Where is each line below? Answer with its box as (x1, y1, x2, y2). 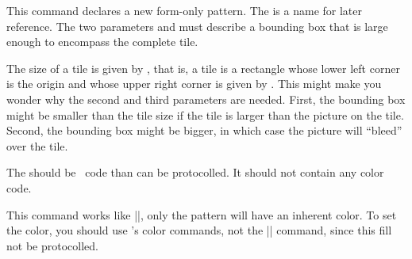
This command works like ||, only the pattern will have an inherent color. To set (6, 206, 397, 223)
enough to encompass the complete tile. (6, 33, 198, 50)
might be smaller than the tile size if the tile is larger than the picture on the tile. (6, 106, 404, 123)
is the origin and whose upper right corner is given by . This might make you (6, 75, 382, 92)
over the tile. (6, 137, 68, 154)
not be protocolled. (6, 237, 98, 253)
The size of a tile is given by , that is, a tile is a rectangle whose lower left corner (6, 59, 400, 76)
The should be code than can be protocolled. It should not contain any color (6, 164, 384, 181)
